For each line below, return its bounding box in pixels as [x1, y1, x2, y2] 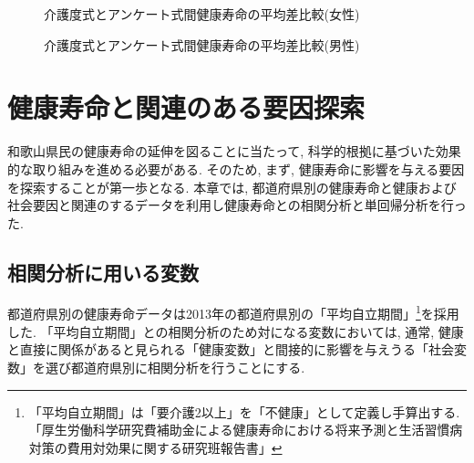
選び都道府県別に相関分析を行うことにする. [45, 357, 305, 376]
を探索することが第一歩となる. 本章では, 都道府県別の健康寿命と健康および [7, 177, 457, 196]
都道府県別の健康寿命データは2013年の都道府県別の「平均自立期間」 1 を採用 [7, 301, 459, 323]
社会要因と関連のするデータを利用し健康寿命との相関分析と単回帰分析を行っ [7, 195, 467, 215]
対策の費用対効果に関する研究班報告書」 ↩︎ [28, 437, 283, 457]
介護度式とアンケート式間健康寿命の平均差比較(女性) [44, 5, 360, 23]
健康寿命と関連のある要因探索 [7, 89, 366, 126]
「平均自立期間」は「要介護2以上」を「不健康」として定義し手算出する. [28, 402, 460, 421]
